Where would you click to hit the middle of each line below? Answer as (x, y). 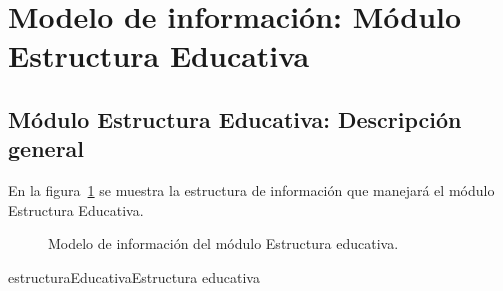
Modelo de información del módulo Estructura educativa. (223, 243)
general (46, 148)
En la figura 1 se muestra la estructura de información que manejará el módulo (251, 190)
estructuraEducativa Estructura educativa (134, 276)
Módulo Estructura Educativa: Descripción (235, 118)
